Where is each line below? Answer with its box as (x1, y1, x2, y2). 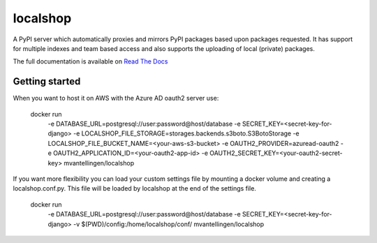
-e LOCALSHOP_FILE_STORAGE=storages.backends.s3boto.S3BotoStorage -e (73, 129, 300, 138)
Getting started (13, 75, 81, 87)
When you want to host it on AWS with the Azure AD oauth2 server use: (13, 94, 219, 103)
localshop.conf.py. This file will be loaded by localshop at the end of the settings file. (13, 184, 256, 193)
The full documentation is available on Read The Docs (13, 57, 168, 66)
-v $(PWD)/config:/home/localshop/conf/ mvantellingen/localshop (73, 220, 265, 228)
